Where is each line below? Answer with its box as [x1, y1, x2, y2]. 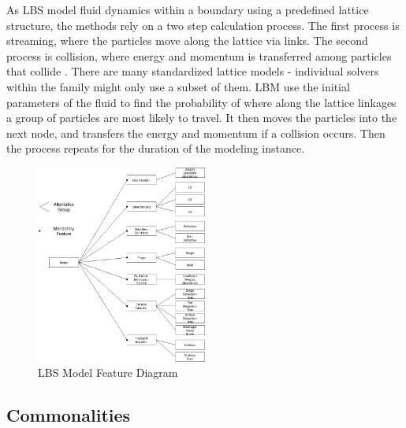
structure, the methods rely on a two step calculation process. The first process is [6, 17, 400, 33]
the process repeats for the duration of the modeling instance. [6, 140, 305, 157]
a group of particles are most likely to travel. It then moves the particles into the [6, 109, 397, 126]
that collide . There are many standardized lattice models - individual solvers [6, 63, 379, 79]
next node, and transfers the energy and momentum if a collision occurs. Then [6, 124, 386, 141]
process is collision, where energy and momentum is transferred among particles [6, 47, 392, 64]
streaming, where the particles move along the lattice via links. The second [6, 32, 368, 49]
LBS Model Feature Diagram [38, 364, 178, 381]
